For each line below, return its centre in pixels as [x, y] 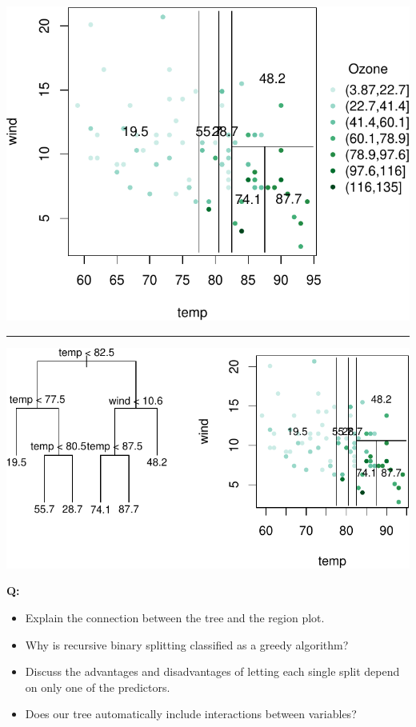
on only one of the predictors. [98, 687]
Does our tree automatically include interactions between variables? [191, 714]
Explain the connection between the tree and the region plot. [175, 617]
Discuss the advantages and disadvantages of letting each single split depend [212, 671]
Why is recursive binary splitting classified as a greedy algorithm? [187, 644]
